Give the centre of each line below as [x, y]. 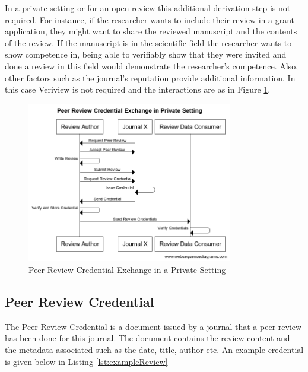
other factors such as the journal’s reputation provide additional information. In [150, 77]
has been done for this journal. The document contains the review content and [147, 338]
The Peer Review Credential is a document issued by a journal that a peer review [153, 326]
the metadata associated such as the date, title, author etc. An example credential [154, 349]
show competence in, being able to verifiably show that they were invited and [146, 54]
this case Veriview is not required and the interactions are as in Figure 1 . [138, 89]
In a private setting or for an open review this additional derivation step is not [148, 8]
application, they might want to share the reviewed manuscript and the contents [151, 31]
